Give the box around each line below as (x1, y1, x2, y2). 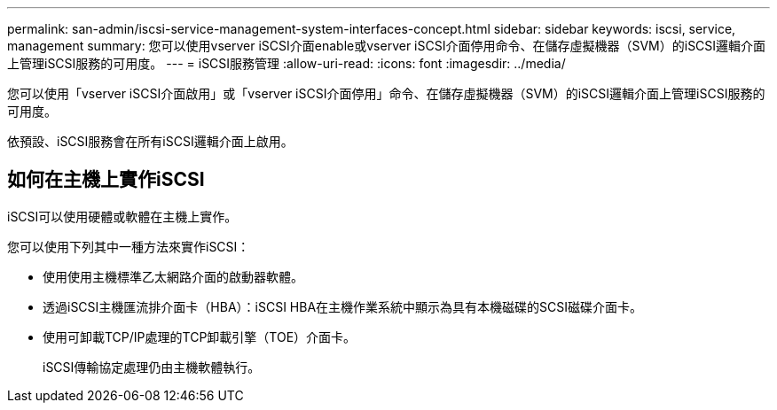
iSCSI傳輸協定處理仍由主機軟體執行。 (43, 359, 261, 375)
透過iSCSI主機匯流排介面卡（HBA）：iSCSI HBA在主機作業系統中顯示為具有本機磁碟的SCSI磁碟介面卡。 (43, 298, 643, 314)
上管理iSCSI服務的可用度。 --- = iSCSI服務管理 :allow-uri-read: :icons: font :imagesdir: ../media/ (7, 56, 566, 71)
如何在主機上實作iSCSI (7, 168, 205, 191)
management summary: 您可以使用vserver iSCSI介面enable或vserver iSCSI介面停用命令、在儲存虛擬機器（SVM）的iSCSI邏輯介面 (7, 38, 766, 53)
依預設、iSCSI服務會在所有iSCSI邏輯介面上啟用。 (7, 134, 294, 149)
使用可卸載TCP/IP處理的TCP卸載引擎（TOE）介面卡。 (43, 329, 357, 344)
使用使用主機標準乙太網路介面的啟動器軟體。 (43, 268, 303, 284)
